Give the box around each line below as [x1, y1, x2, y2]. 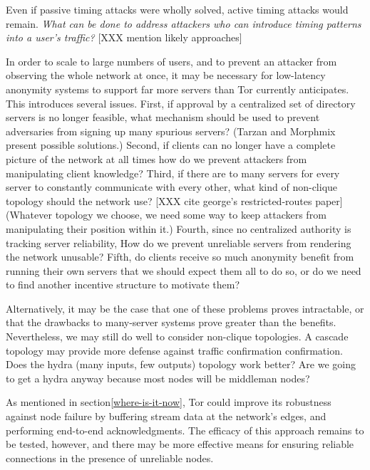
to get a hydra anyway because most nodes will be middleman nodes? [6, 370, 310, 385]
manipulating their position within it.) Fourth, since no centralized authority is [6, 221, 351, 236]
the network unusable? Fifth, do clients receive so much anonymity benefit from [6, 249, 354, 264]
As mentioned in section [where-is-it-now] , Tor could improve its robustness [6, 395, 332, 409]
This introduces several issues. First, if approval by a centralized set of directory [6, 95, 356, 110]
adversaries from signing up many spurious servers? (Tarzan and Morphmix [6, 123, 336, 138]
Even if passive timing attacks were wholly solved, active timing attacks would [6, 2, 349, 16]
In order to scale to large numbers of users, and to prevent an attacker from [6, 53, 337, 68]
